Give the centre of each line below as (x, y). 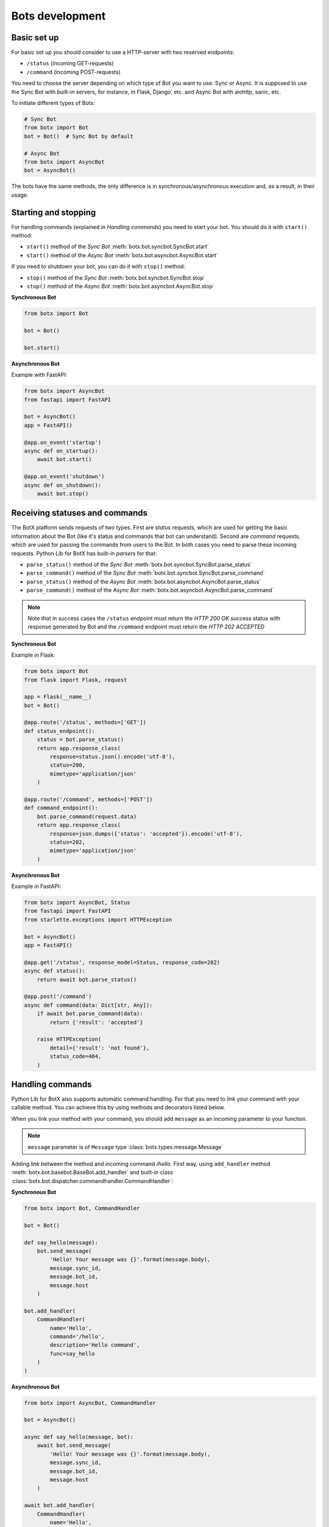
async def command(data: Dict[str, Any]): (88, 1005)
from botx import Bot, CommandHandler (82, 1208)
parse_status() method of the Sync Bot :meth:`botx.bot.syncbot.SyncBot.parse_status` (139, 564)
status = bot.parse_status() (80, 740)
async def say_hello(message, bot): (79, 1437)
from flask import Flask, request (76, 680)
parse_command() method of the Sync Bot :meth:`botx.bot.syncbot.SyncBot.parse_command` (146, 573)
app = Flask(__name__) (58, 697)
